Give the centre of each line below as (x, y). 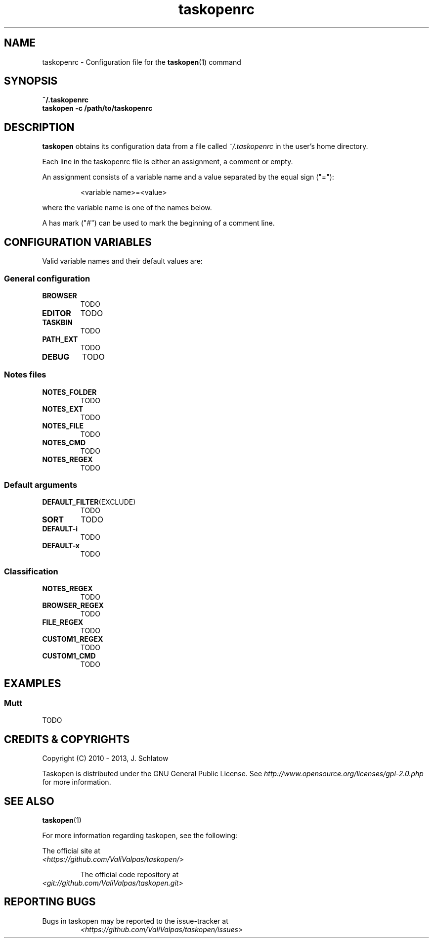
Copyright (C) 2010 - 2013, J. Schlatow (105, 758)
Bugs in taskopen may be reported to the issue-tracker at (135, 921)
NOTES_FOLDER (69, 392)
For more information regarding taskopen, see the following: (140, 836)
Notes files (25, 375)
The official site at (71, 851)
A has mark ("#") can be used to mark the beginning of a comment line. (158, 223)
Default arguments (41, 485)
